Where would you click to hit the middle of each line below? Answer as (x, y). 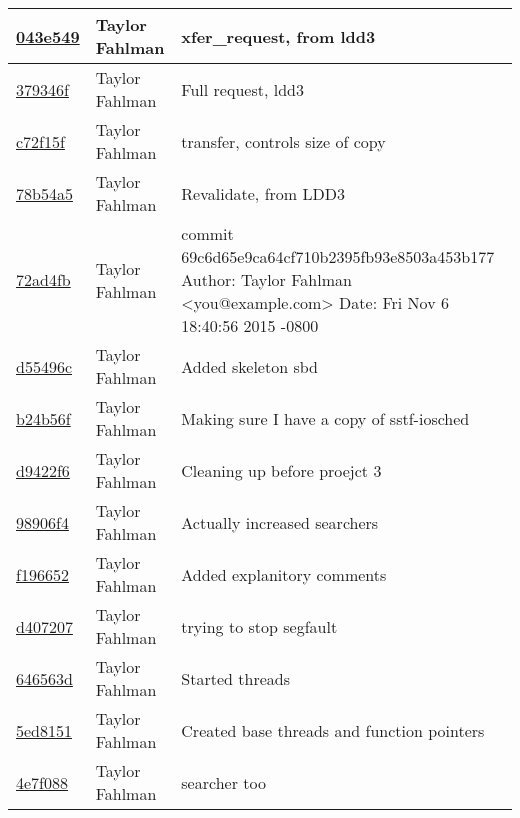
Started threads (235, 678)
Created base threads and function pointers (333, 730)
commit (207, 233)
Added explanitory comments (284, 574)
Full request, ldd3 (242, 89)
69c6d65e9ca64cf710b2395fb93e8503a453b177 (338, 256)
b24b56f (43, 418)
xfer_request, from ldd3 (278, 36)
